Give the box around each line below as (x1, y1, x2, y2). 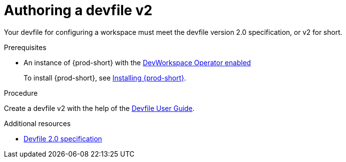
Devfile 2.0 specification (24, 134, 102, 143)
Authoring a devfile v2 (4, 2, 153, 19)
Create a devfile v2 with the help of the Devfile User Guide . (4, 104, 195, 112)
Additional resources (4, 119, 71, 128)
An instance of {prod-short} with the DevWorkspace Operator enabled (24, 58, 251, 67)
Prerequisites (4, 43, 47, 52)
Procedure (4, 88, 38, 97)
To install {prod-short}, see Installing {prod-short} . (24, 73, 186, 82)
